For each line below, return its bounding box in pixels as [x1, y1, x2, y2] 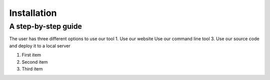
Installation [9, 7, 57, 18]
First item [21, 52, 41, 58]
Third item [21, 66, 43, 72]
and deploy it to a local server [9, 43, 70, 49]
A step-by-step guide [9, 22, 82, 31]
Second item [21, 59, 48, 65]
